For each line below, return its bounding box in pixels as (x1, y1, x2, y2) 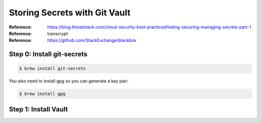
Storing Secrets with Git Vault (9, 7, 131, 18)
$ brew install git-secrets (19, 66, 86, 71)
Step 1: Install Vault (9, 105, 68, 113)
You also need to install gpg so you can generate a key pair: (9, 78, 129, 84)
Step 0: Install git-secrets (9, 50, 87, 58)
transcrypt (47, 30, 68, 36)
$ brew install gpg (19, 91, 65, 96)
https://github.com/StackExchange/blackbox (47, 38, 137, 43)
